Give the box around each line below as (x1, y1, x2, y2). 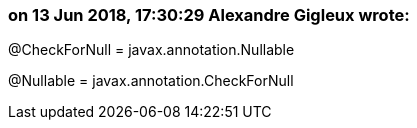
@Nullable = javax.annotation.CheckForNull (8, 72, 294, 90)
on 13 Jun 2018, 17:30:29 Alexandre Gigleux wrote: (8, 5, 410, 25)
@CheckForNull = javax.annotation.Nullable (8, 41, 295, 59)
